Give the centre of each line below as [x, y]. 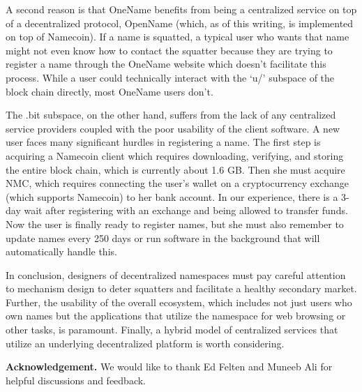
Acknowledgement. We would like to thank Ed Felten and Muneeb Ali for [169, 367]
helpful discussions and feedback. [76, 380]
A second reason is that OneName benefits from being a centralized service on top [181, 9]
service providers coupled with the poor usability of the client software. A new [173, 128]
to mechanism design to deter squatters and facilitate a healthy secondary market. [181, 288]
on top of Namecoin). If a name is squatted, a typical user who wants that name [178, 37]
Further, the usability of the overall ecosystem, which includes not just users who [179, 302]
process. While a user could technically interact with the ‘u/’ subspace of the [170, 77]
